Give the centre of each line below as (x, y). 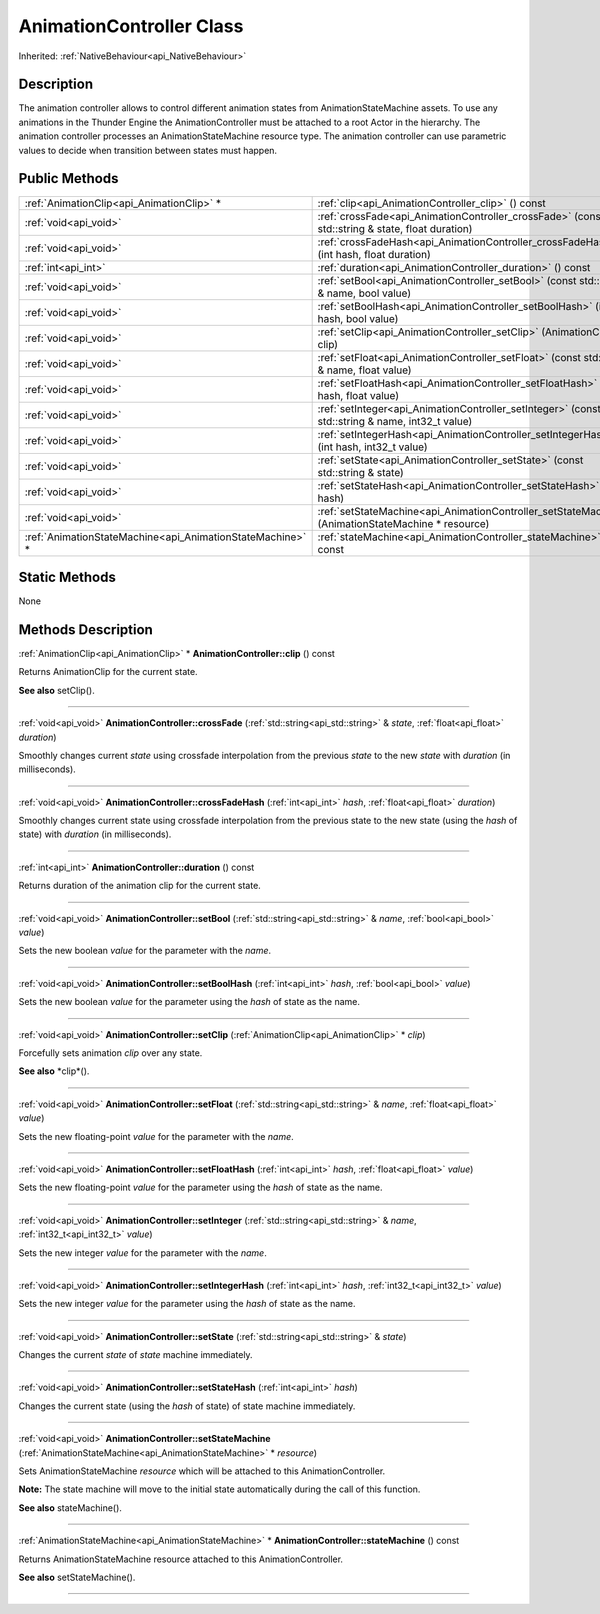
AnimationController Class (131, 26)
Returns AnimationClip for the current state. (108, 672)
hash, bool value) (358, 318)
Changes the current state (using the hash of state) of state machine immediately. (187, 1406)
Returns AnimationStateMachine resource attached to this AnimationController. (181, 1559)
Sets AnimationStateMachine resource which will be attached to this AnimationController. (202, 1471)
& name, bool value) (364, 293)
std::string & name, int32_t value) (395, 421)
